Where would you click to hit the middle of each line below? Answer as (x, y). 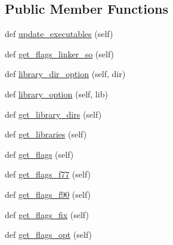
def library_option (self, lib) (56, 94)
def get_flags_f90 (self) (48, 194)
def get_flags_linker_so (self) (60, 53)
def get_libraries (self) (46, 134)
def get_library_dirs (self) (53, 114)
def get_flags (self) (39, 154)
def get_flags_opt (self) (49, 235)
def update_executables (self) (59, 34)
